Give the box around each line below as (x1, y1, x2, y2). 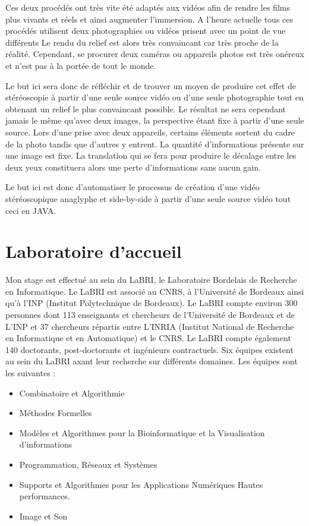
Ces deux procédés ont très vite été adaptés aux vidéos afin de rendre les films (5, 1, 290, 13)
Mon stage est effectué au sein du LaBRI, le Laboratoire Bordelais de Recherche (5, 273, 297, 286)
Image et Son (19, 509, 68, 522)
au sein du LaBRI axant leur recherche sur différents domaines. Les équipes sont (5, 355, 298, 367)
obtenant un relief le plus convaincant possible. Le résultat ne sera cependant (5, 102, 286, 115)
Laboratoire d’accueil (5, 239, 182, 263)
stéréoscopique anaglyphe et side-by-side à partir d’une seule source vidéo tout (5, 192, 291, 204)
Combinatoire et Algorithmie (19, 386, 125, 399)
